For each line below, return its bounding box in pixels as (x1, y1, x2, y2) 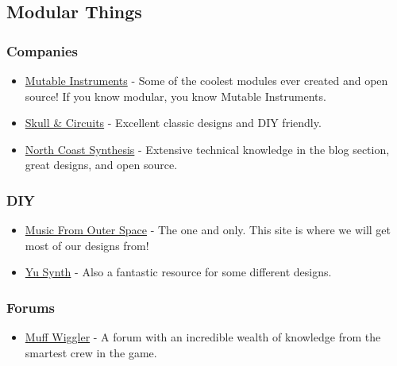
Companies (6, 40, 78, 60)
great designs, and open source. (25, 156, 178, 173)
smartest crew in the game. (25, 344, 157, 360)
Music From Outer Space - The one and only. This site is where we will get (25, 222, 391, 238)
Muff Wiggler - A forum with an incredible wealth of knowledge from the (25, 329, 381, 345)
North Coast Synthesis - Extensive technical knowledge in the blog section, (25, 141, 390, 157)
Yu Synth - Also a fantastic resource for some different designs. (25, 264, 332, 280)
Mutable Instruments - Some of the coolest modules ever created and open (25, 72, 388, 88)
